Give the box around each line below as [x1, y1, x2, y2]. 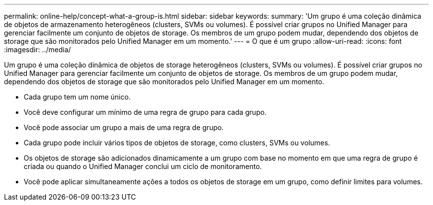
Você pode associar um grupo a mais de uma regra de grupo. [24, 123, 224, 132]
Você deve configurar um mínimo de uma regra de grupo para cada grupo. [24, 108, 267, 116]
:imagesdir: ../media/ [4, 45, 71, 54]
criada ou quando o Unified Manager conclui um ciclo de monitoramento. [24, 162, 262, 171]
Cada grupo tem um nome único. [24, 93, 131, 101]
